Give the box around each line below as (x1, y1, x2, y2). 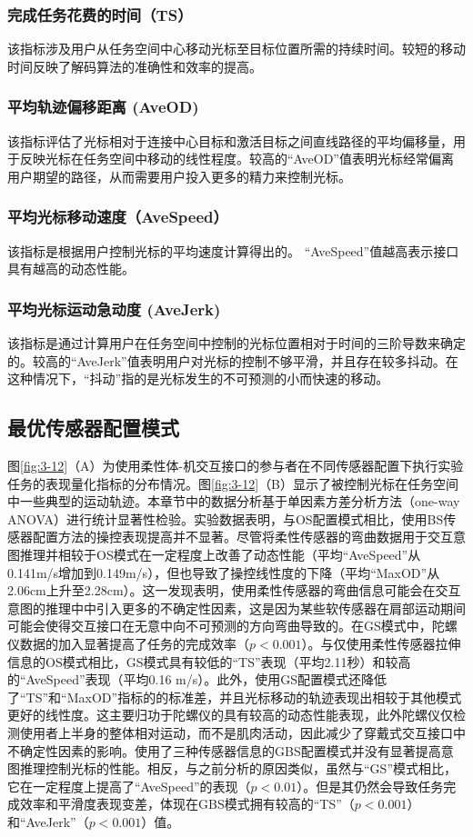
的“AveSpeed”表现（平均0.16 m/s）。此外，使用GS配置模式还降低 (7, 670, 387, 689)
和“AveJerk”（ (7, 812, 89, 831)
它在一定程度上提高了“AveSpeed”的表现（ (7, 776, 251, 795)
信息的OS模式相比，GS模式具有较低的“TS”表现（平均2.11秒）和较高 (7, 652, 411, 671)
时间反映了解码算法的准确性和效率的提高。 (7, 56, 262, 75)
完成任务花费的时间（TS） (7, 3, 193, 25)
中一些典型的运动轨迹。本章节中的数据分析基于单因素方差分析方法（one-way (7, 492, 460, 511)
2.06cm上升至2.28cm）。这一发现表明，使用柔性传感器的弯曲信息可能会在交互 (7, 581, 461, 600)
